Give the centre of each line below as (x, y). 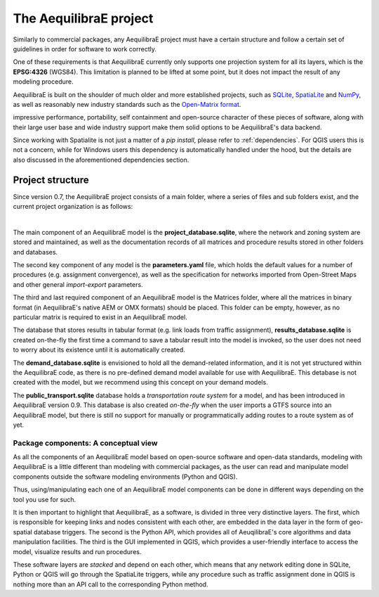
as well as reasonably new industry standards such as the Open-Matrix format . (127, 104)
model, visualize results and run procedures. (77, 551)
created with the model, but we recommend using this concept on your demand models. (140, 383)
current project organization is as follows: (73, 207)
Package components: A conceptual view (85, 443)
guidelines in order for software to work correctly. (85, 49)
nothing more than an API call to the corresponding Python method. (111, 584)
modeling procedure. (43, 82)
